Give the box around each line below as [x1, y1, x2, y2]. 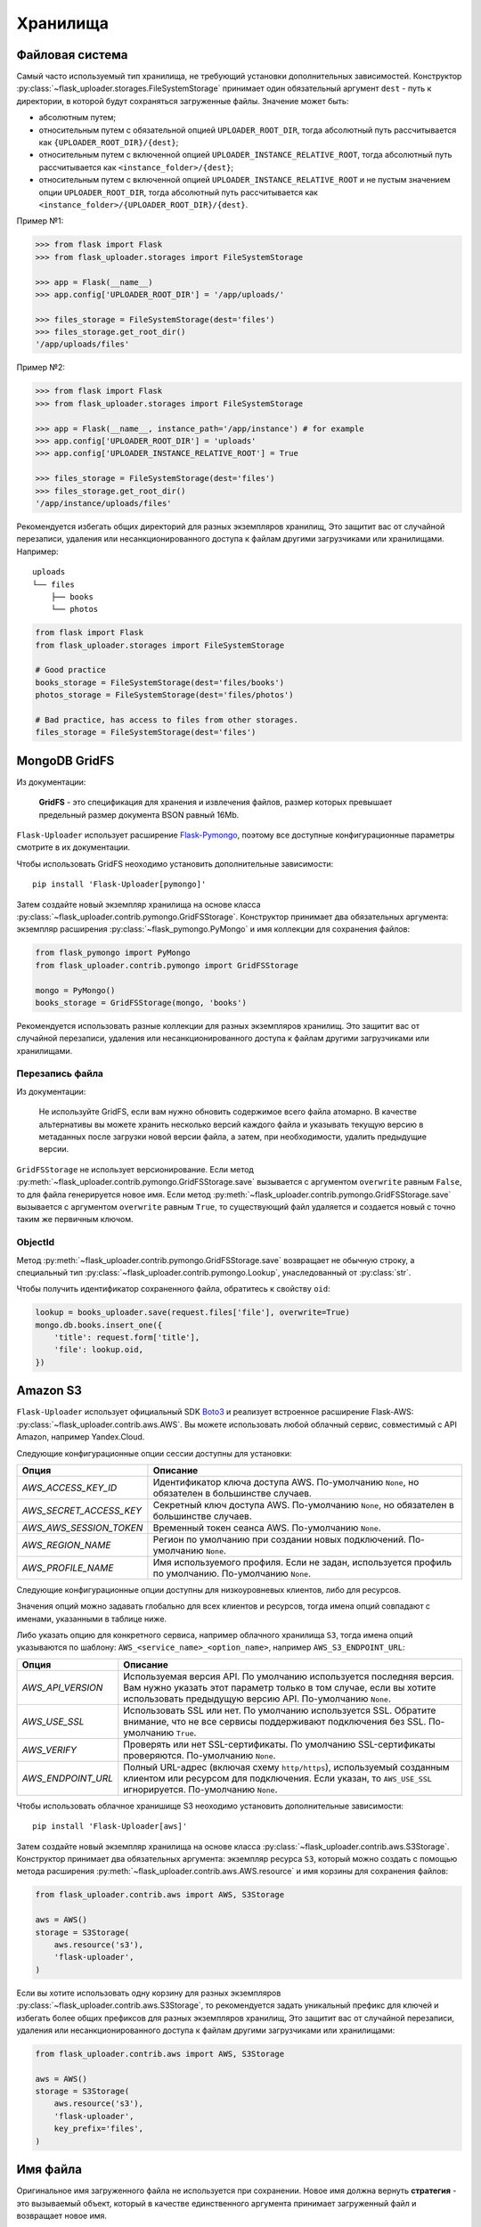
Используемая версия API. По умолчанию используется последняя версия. [123, 1670, 454, 1683]
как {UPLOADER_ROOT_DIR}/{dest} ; [38, 137, 179, 148]
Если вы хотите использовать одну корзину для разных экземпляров [16, 1987, 281, 1998]
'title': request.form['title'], [53, 1333, 200, 1342]
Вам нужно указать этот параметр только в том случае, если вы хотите [123, 1681, 436, 1693]
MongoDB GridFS [16, 753, 115, 768]
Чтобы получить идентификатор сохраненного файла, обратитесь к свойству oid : [16, 1284, 331, 1294]
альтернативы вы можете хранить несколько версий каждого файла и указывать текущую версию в [38, 1119, 424, 1130]
